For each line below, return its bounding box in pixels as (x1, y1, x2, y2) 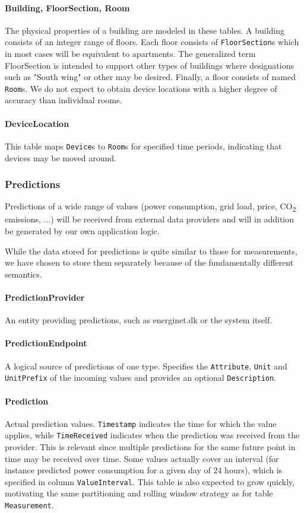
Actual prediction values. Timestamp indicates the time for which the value (5, 417, 277, 429)
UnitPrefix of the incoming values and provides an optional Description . (5, 371, 277, 384)
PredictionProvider (5, 291, 85, 304)
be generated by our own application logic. (5, 225, 160, 237)
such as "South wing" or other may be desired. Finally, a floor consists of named (5, 71, 296, 83)
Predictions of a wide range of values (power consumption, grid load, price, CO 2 (5, 200, 296, 214)
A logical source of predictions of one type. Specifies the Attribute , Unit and (5, 359, 287, 372)
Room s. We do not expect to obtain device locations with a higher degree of (5, 82, 277, 94)
